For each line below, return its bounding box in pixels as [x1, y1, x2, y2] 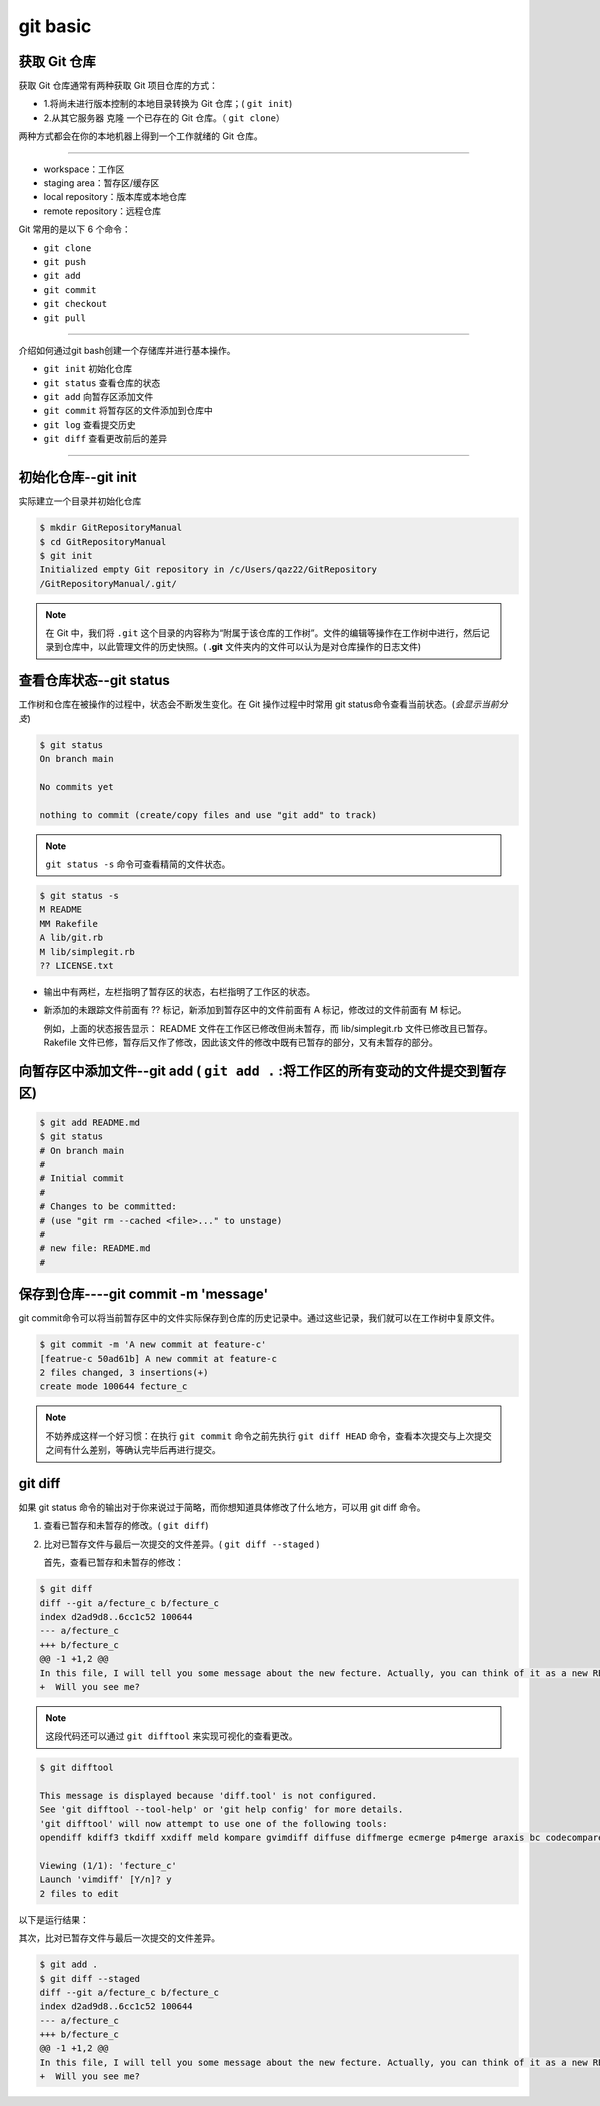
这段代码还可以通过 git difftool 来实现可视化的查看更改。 [45, 1730, 299, 1742]
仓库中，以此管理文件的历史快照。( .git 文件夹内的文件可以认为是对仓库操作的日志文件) [62, 641, 422, 653]
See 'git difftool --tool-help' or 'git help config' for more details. [39, 1804, 404, 1815]
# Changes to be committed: [39, 1201, 177, 1212]
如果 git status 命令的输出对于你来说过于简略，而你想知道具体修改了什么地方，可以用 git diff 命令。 [18, 1501, 426, 1514]
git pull [43, 312, 87, 324]
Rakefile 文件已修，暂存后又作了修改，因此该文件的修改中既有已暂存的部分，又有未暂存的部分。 [43, 1036, 439, 1049]
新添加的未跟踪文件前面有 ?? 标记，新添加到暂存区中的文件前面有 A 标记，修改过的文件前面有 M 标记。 [43, 1004, 467, 1016]
